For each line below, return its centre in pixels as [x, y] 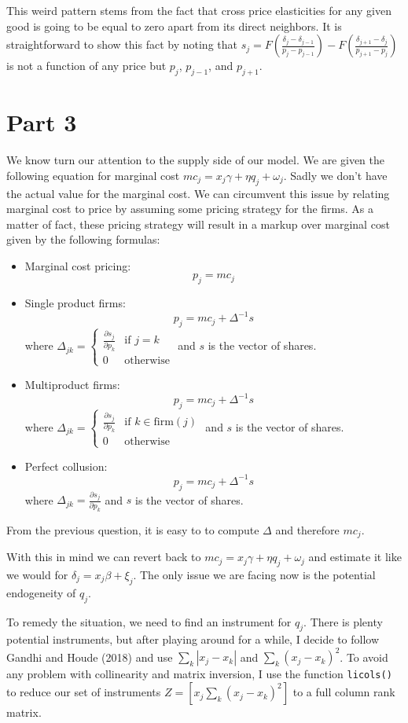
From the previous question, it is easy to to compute [133, 529]
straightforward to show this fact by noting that [122, 44]
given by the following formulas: [83, 239]
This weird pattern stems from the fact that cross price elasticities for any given [199, 10]
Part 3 [42, 122]
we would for [37, 574]
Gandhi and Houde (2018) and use [90, 657]
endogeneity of [41, 592]
